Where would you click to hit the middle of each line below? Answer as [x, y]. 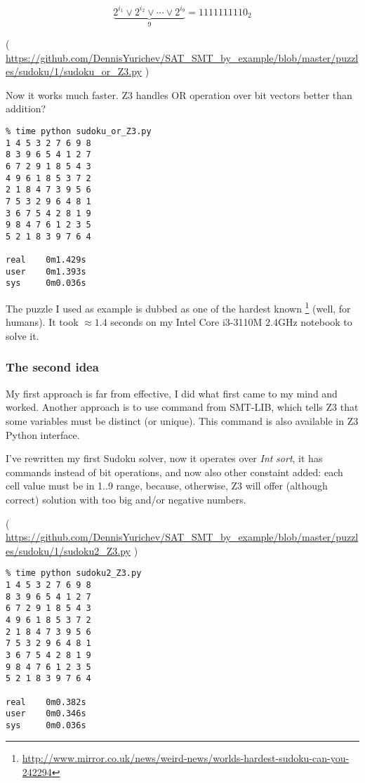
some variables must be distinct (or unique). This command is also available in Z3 [182, 420]
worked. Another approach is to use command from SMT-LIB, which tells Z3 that [182, 407]
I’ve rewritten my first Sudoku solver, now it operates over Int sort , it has [164, 458]
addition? [26, 108]
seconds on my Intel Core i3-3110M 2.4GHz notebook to [231, 322]
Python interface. [43, 434]
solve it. [22, 335]
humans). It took [42, 322]
